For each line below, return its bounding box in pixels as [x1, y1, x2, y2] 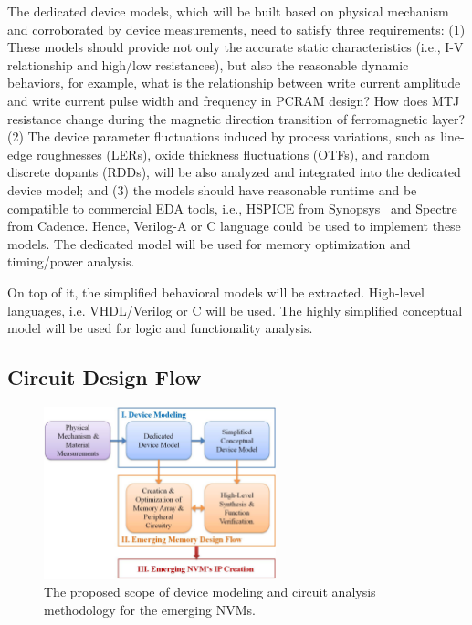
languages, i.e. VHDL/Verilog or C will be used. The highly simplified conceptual [7, 300, 463, 319]
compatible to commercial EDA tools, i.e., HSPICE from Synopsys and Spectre [7, 198, 457, 217]
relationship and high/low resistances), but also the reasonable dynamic [7, 55, 409, 74]
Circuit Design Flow [7, 363, 202, 391]
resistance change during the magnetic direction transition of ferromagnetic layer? [7, 109, 466, 128]
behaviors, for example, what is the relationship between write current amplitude [7, 73, 461, 92]
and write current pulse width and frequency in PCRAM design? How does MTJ [7, 90, 460, 109]
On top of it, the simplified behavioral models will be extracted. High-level [7, 282, 425, 301]
